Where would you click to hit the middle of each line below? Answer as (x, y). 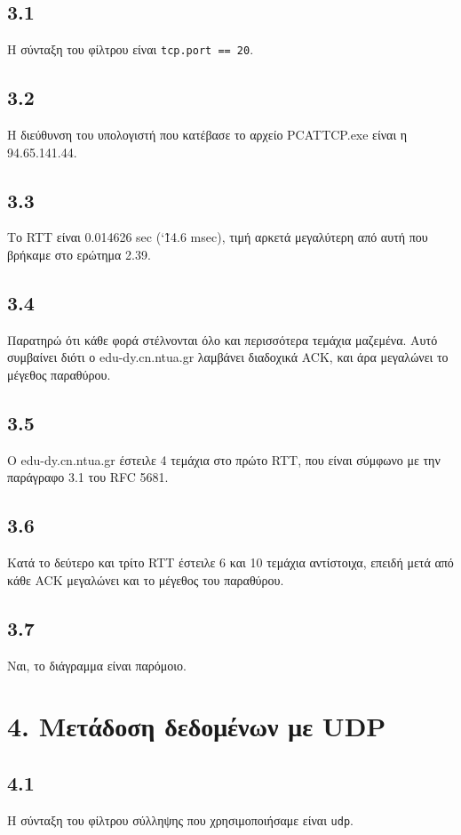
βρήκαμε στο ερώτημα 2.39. (79, 255)
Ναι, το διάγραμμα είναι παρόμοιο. (97, 665)
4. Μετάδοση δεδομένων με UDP (197, 726)
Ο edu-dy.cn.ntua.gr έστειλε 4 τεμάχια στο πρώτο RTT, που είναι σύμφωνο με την (224, 459)
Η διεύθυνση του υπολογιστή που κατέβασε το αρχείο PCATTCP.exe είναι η (207, 135)
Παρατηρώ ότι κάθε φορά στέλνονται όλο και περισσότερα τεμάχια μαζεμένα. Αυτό (223, 339)
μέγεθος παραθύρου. (59, 375)
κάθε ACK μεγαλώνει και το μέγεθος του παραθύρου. (146, 579)
